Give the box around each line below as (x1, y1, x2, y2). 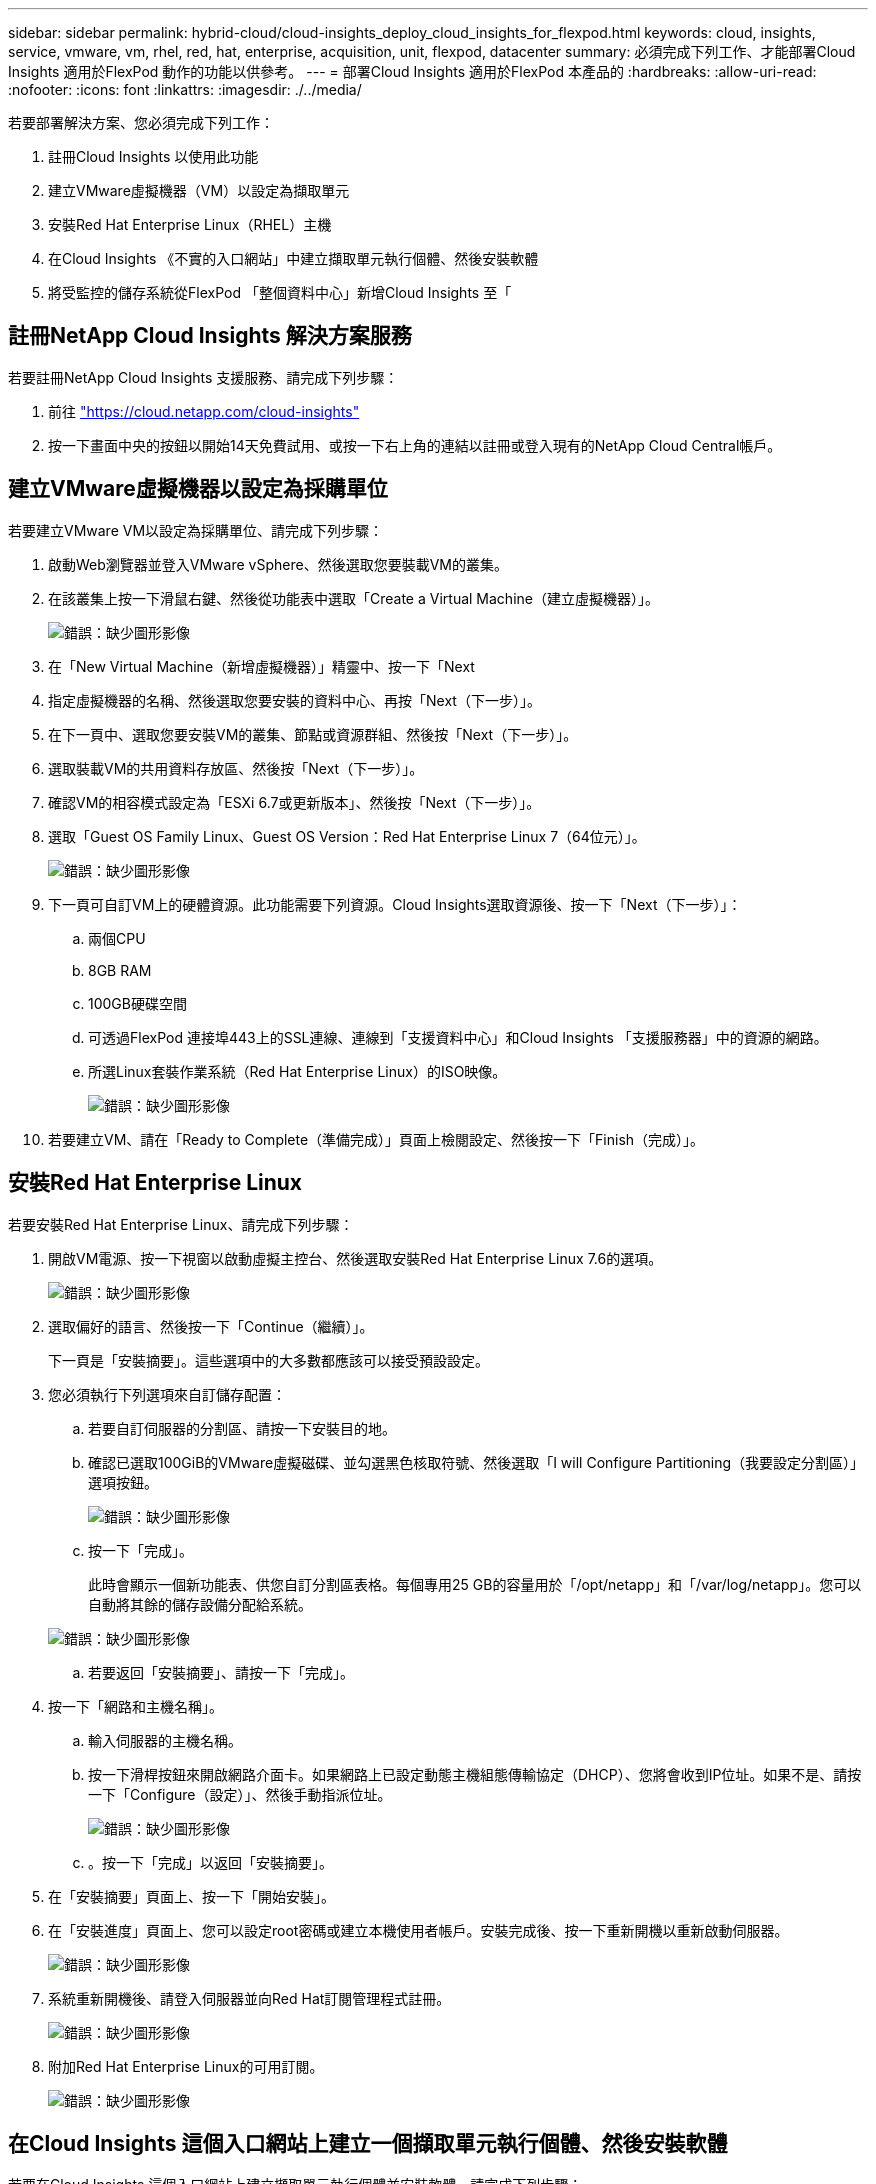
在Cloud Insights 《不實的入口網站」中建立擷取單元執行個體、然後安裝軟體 (48, 250, 539, 267)
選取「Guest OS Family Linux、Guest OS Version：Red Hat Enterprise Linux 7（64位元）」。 (48, 827, 646, 845)
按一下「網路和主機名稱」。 (48, 1697, 223, 1715)
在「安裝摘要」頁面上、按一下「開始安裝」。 (48, 1887, 335, 1905)
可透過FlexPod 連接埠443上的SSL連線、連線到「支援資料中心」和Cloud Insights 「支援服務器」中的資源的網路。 (88, 1028, 828, 1046)
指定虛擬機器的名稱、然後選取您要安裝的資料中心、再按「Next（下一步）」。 (48, 691, 541, 709)
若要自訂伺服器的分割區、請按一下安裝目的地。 (88, 1419, 396, 1437)
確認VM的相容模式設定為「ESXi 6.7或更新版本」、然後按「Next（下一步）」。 (48, 793, 541, 811)
